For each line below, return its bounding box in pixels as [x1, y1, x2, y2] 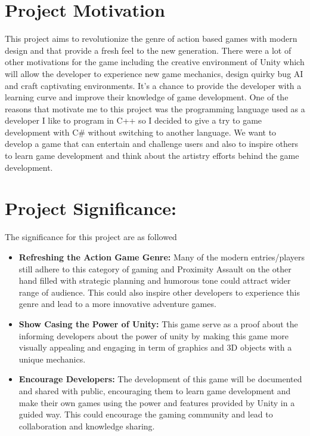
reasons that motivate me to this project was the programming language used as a [5, 102, 305, 115]
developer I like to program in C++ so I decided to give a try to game [5, 114, 262, 127]
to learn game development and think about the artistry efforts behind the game [5, 149, 299, 162]
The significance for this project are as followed [5, 231, 177, 243]
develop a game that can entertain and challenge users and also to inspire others [5, 137, 299, 150]
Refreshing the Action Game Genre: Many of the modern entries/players [18, 250, 305, 263]
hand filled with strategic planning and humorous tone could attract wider [18, 274, 291, 287]
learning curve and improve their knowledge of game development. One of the [5, 91, 289, 103]
